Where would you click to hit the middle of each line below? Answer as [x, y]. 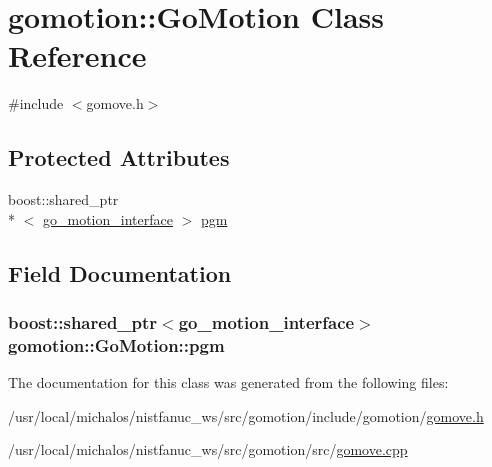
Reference [77, 55]
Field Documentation [120, 272]
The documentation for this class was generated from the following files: [228, 382]
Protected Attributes [119, 157]
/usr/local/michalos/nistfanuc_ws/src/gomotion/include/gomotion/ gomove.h [246, 415]
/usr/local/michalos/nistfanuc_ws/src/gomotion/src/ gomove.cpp [208, 449]
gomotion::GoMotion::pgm [116, 344]
